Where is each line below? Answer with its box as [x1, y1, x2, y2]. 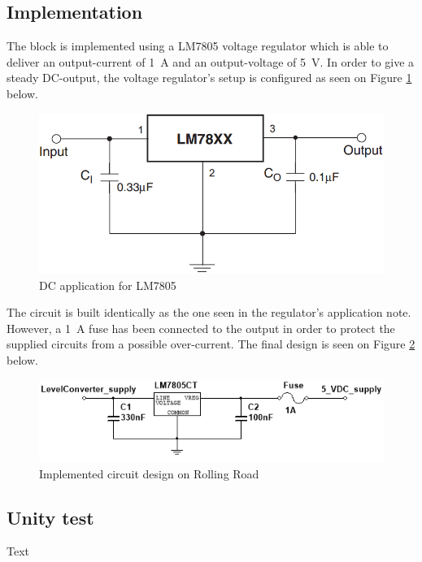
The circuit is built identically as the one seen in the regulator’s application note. [7, 304, 411, 321]
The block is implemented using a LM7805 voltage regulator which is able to [7, 37, 389, 54]
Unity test [7, 504, 94, 530]
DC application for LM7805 [39, 276, 176, 293]
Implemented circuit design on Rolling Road [39, 465, 259, 482]
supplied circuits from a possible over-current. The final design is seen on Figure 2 [7, 335, 415, 352]
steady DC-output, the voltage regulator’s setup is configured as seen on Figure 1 [7, 69, 412, 86]
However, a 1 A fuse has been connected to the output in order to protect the [7, 319, 395, 336]
